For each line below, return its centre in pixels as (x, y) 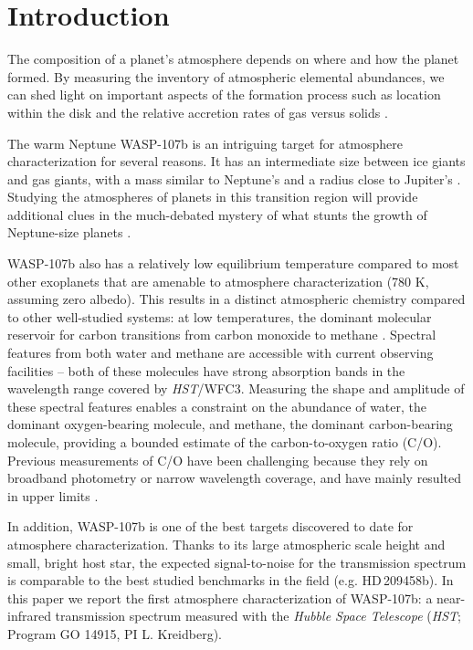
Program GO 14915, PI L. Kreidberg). (115, 633)
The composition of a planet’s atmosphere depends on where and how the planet (233, 59)
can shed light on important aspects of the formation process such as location (224, 94)
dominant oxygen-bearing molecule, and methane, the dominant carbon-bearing (230, 424)
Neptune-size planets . (69, 232)
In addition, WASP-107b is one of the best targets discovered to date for (210, 526)
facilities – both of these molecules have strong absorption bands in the (206, 370)
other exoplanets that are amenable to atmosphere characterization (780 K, (218, 281)
